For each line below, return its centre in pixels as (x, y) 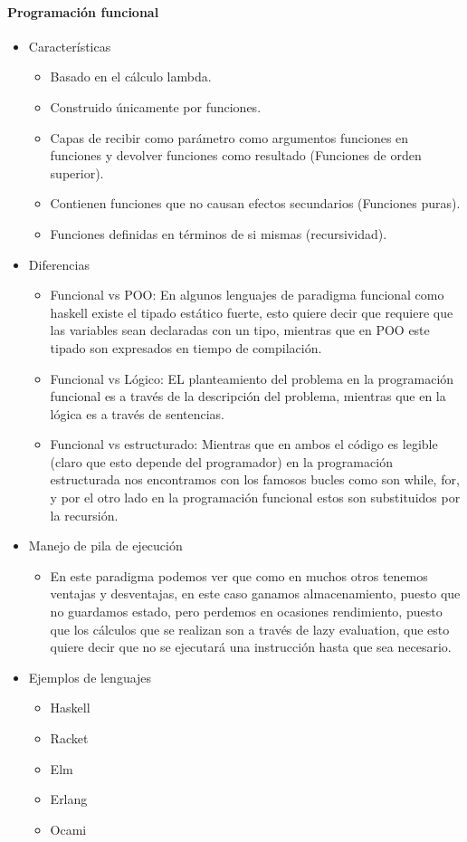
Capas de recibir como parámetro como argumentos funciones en (229, 137)
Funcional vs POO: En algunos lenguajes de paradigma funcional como (247, 295)
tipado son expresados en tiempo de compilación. (186, 347)
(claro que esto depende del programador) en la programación (221, 461)
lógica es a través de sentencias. (137, 413)
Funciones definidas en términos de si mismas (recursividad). (219, 233)
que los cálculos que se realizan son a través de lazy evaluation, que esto (250, 629)
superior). (77, 172)
